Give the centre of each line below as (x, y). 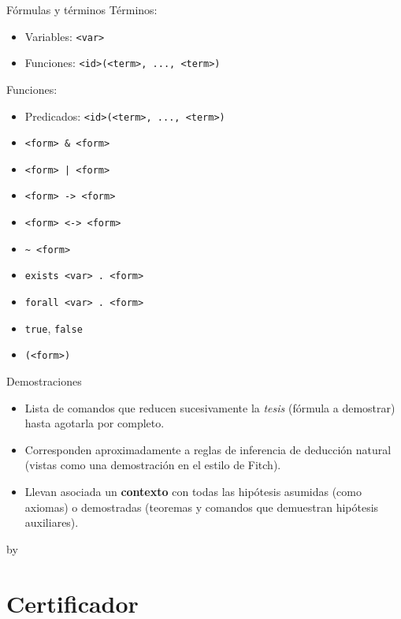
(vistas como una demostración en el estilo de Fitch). (153, 465)
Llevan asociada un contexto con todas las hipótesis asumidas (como (193, 492)
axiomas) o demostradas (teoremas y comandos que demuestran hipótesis (202, 507)
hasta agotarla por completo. (95, 423)
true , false (54, 328)
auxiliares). (52, 522)
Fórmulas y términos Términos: (82, 9)
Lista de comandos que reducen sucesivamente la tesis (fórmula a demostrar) (210, 407)
